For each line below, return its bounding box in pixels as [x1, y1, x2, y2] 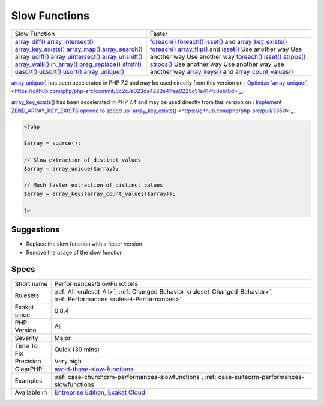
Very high [54, 357, 82, 366]
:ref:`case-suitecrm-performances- [205, 373, 305, 381]
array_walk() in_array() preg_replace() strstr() [14, 60, 142, 68]
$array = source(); [23, 140, 81, 147]
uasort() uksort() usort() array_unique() [14, 67, 125, 76]
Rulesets [14, 291, 39, 300]
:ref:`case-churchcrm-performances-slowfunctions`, [54, 373, 203, 381]
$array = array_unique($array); [23, 165, 119, 172]
